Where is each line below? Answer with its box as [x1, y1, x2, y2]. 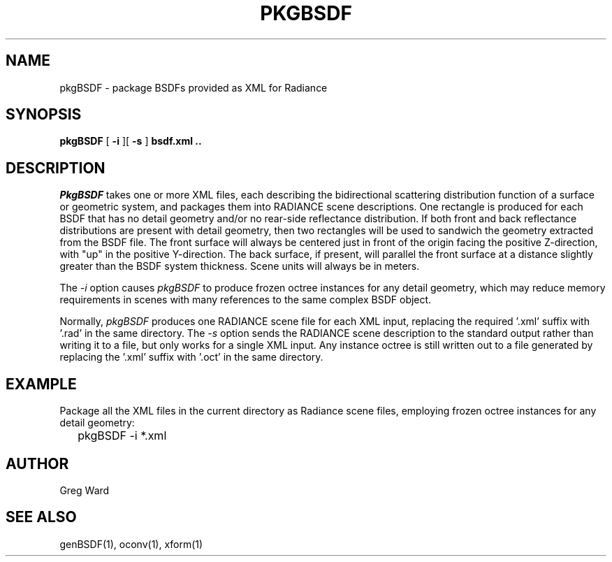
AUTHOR [6, 454, 69, 473]
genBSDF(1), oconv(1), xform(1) [59, 538, 203, 550]
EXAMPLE [6, 375, 77, 393]
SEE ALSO [6, 508, 77, 526]
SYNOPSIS [6, 106, 82, 124]
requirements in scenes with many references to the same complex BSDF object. [59, 294, 432, 306]
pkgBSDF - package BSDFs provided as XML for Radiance [59, 81, 328, 94]
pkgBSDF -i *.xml [78, 428, 167, 443]
